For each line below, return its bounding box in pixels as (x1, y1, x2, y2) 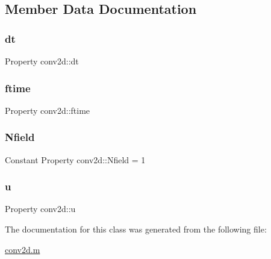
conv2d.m (5, 243, 40, 255)
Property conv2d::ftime (5, 104, 90, 116)
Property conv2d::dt (5, 55, 79, 67)
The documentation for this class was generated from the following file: (5, 223, 267, 236)
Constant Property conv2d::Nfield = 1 (5, 153, 146, 166)
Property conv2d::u (5, 202, 76, 215)
